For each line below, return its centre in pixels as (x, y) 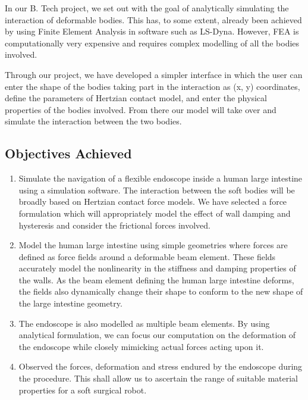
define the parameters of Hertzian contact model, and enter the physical (136, 98)
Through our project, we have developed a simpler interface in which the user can (154, 74)
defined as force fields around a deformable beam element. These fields (147, 256)
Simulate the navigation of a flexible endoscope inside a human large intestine (161, 178)
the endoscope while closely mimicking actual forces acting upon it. (141, 346)
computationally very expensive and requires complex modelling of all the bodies (152, 43)
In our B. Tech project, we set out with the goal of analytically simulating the (147, 8)
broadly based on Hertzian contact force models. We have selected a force (153, 201)
